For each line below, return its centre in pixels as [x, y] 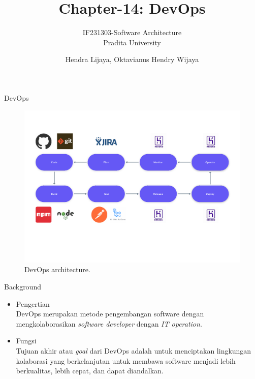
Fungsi [26, 341]
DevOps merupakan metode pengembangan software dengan [110, 314]
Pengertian [33, 303]
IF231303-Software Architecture [132, 32]
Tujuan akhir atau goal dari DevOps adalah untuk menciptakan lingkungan [134, 351]
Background [23, 287]
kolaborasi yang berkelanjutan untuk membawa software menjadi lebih [126, 360]
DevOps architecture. [57, 269]
